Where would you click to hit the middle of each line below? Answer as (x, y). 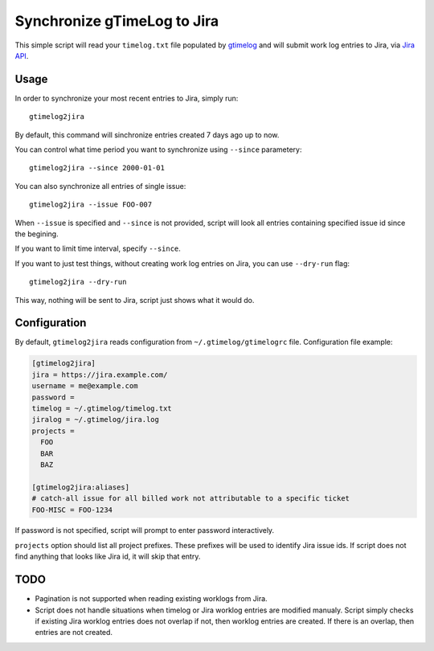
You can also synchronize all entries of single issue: (100, 186)
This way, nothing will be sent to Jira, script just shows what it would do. (135, 300)
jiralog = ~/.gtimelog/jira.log (96, 420)
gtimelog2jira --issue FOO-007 (91, 205)
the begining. (37, 234)
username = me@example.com (85, 386)
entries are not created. (74, 633)
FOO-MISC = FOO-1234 (72, 510)
